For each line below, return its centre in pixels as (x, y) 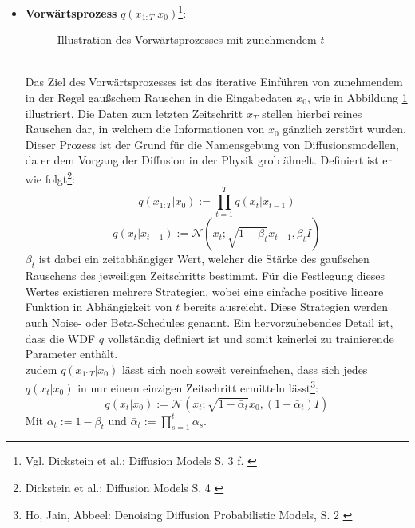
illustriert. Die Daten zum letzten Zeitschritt (134, 113)
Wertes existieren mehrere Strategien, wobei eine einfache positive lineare (204, 291)
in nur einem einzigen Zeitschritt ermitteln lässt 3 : (198, 386)
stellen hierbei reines (312, 113)
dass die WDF (60, 338)
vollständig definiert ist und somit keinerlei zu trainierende (251, 338)
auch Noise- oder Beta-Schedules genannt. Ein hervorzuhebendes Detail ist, (209, 322)
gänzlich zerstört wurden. (344, 129)
